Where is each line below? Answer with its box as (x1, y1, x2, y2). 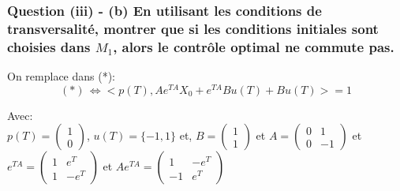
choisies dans (7, 36, 91, 56)
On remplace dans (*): (7, 68, 116, 84)
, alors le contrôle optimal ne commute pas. (113, 36, 394, 56)
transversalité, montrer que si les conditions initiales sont (7, 18, 379, 38)
